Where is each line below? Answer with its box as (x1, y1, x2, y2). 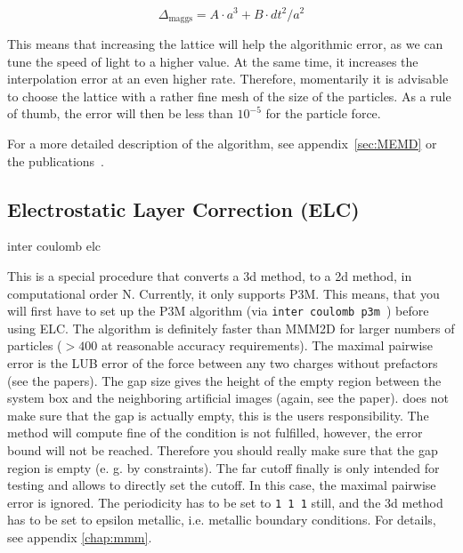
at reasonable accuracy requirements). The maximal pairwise (101, 336, 434, 355)
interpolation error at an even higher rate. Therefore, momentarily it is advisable (7, 69, 449, 88)
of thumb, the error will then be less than (7, 104, 233, 123)
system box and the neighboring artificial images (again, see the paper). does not (7, 389, 449, 407)
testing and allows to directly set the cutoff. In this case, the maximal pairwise (7, 476, 436, 494)
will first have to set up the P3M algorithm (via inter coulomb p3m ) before (7, 301, 429, 320)
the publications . (7, 151, 105, 170)
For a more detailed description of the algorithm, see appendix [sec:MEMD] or (7, 133, 437, 152)
